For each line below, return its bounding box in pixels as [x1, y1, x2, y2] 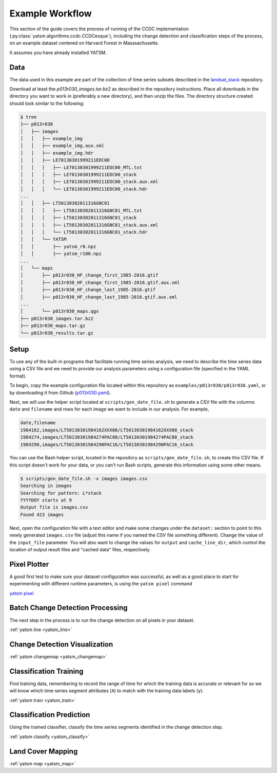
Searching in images [20, 483, 72, 489]
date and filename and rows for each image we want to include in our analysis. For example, [9, 406, 209, 412]
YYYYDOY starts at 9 [20, 497, 72, 504]
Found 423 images [20, 512, 64, 517]
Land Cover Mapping [9, 747, 78, 756]
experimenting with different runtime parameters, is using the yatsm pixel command [9, 581, 192, 587]
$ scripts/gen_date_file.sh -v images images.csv [20, 476, 148, 481]
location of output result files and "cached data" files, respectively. [9, 546, 151, 552]
